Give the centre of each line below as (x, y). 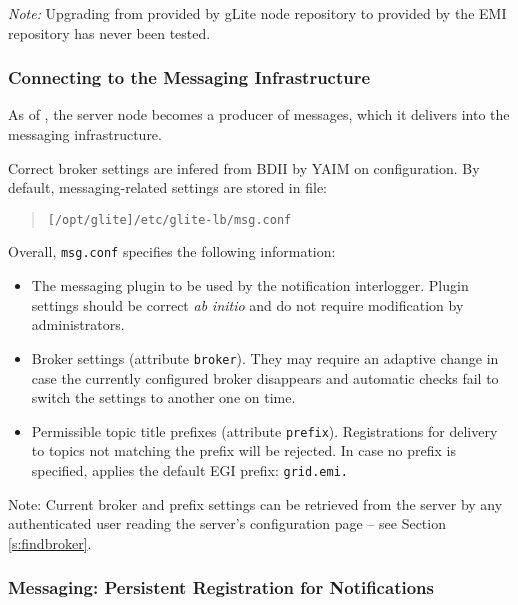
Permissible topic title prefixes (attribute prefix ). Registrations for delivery (264, 430)
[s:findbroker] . (50, 542)
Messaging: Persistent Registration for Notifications (221, 587)
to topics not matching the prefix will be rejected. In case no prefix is (244, 450)
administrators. (78, 324)
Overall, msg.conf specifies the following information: (172, 251)
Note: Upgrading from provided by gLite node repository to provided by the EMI (257, 13)
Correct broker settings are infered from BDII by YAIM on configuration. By (244, 167)
